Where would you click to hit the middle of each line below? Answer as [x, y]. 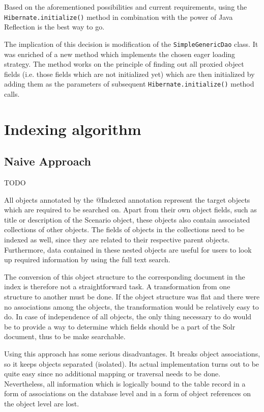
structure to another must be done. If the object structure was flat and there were [132, 297]
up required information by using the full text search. [87, 259]
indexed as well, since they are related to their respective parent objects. [117, 240]
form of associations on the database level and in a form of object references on [128, 393]
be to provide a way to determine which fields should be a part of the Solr [120, 326]
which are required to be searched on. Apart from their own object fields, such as [130, 210]
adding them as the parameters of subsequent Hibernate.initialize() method [129, 84]
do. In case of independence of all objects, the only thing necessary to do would [128, 317]
